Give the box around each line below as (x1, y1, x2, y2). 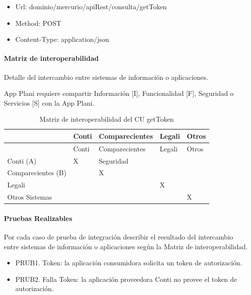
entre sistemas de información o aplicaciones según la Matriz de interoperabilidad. (4, 241, 248, 251)
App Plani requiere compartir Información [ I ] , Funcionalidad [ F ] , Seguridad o (4, 88, 234, 98)
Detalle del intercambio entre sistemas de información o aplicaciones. (4, 72, 208, 82)
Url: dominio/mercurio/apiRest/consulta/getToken (15, 1, 167, 11)
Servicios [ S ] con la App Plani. (4, 97, 95, 108)
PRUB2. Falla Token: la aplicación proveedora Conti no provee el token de (15, 274, 237, 284)
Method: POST (15, 18, 62, 28)
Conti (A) (7, 155, 36, 166)
